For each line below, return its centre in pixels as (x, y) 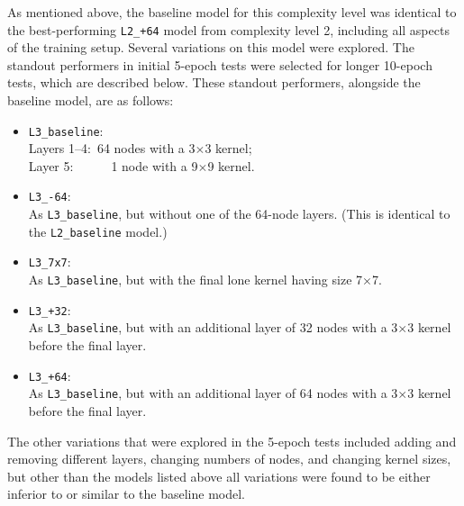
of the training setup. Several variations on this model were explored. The (211, 47)
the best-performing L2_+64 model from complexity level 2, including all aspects (228, 29)
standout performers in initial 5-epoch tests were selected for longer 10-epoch (220, 64)
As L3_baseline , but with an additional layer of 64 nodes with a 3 (213, 393)
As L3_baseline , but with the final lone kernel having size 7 (196, 280)
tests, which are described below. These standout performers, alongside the (214, 82)
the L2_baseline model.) (98, 231)
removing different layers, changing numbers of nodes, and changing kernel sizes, (229, 459)
